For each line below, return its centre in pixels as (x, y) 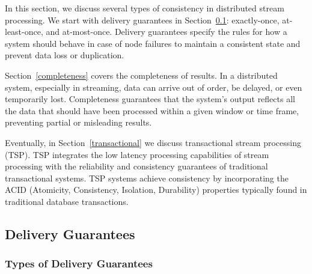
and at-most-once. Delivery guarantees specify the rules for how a (167, 32)
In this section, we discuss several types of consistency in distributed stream (145, 8)
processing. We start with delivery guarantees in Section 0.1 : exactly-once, (142, 20)
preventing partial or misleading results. (78, 122)
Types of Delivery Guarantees (79, 263)
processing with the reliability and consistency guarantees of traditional (136, 166)
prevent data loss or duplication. (65, 55)
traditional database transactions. (67, 201)
